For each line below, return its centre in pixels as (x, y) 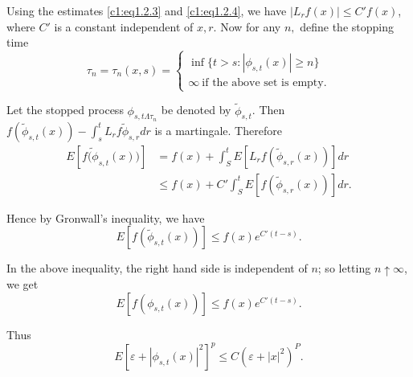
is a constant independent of (124, 26)
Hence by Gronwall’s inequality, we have (106, 217)
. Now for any (247, 26)
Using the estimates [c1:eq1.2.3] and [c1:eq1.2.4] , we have (147, 10)
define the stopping (347, 26)
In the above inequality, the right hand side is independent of (157, 268)
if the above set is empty (263, 83)
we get (22, 284)
